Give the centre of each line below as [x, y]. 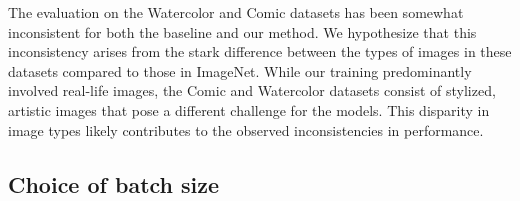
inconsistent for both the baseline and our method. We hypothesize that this [242, 31]
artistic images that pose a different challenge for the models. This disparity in [249, 109]
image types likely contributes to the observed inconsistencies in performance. [246, 129]
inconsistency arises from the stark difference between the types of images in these [260, 51]
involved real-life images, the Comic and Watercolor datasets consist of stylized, [252, 90]
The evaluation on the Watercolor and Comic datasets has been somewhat [236, 12]
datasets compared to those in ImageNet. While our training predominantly [240, 70]
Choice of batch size [114, 183]
